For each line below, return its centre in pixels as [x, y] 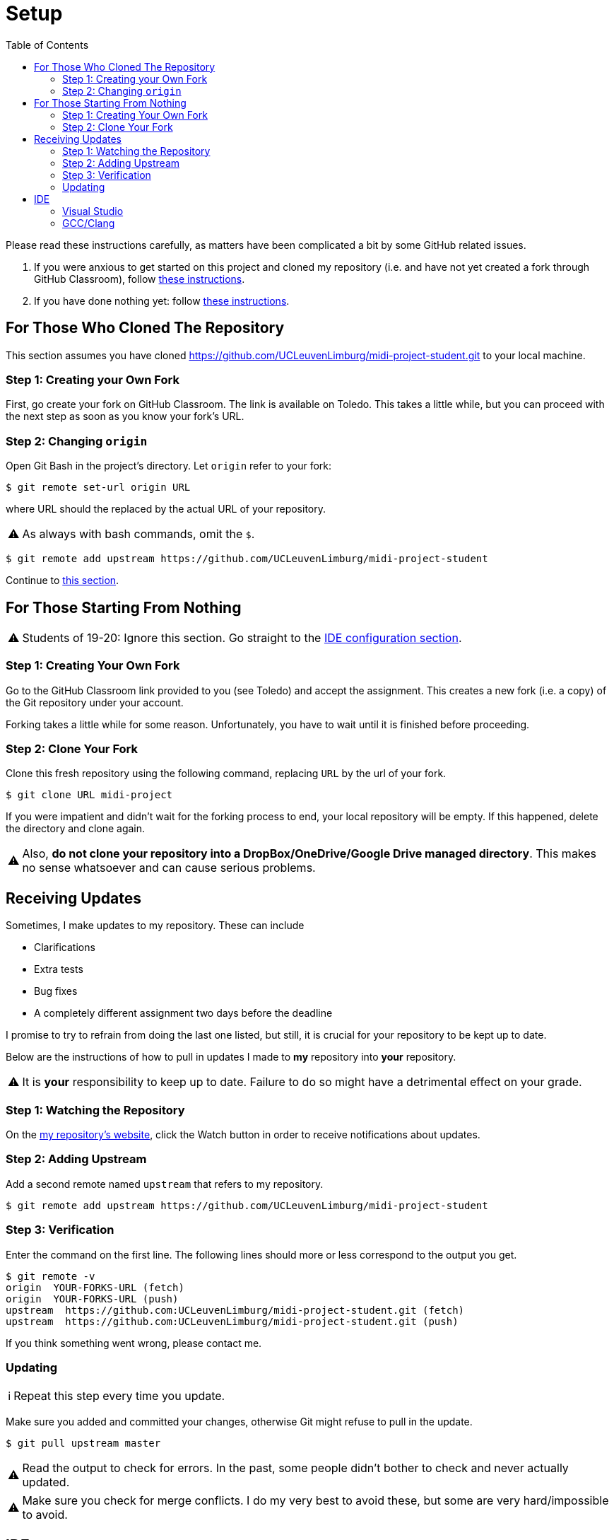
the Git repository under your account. [95, 702]
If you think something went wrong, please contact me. [134, 1343]
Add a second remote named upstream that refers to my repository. [165, 1184]
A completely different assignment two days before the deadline [183, 1013]
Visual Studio [93, 211]
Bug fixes [56, 991]
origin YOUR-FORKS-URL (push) [92, 1299]
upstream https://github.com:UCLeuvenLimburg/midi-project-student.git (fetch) [235, 1310]
